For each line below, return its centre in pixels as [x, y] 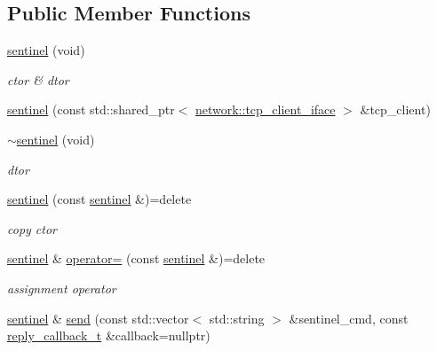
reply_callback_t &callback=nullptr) [109, 335]
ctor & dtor [38, 79]
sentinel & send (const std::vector [98, 318]
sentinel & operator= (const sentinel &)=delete [136, 258]
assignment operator [62, 288]
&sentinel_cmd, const [349, 318]
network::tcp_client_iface [265, 109]
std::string [237, 318]
